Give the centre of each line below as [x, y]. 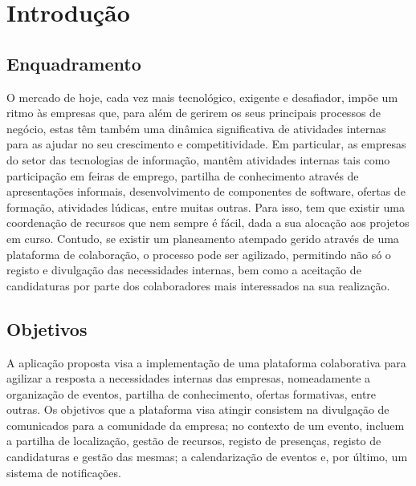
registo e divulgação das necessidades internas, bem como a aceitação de [184, 270]
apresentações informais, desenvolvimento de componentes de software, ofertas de [206, 191]
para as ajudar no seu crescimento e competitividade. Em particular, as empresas [206, 144]
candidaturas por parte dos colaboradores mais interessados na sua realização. [198, 285]
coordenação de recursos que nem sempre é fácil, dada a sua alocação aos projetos [208, 223]
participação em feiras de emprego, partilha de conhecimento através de [183, 175]
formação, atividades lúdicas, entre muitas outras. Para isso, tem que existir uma [206, 207]
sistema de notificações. [64, 472]
